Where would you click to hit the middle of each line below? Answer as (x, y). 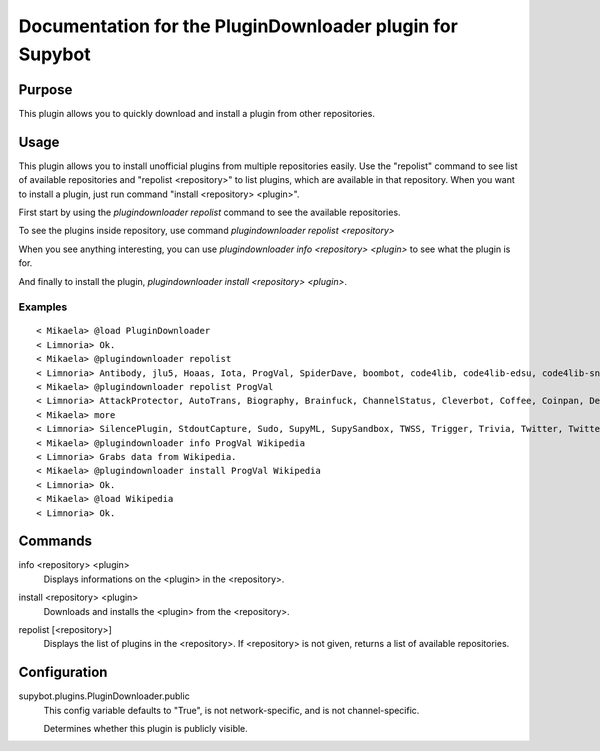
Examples (43, 307)
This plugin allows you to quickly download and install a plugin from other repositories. (196, 113)
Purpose (45, 89)
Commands (55, 541)
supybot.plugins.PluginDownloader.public (104, 696)
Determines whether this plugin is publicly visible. (146, 729)
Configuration (63, 672)
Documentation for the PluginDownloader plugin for (238, 26)
